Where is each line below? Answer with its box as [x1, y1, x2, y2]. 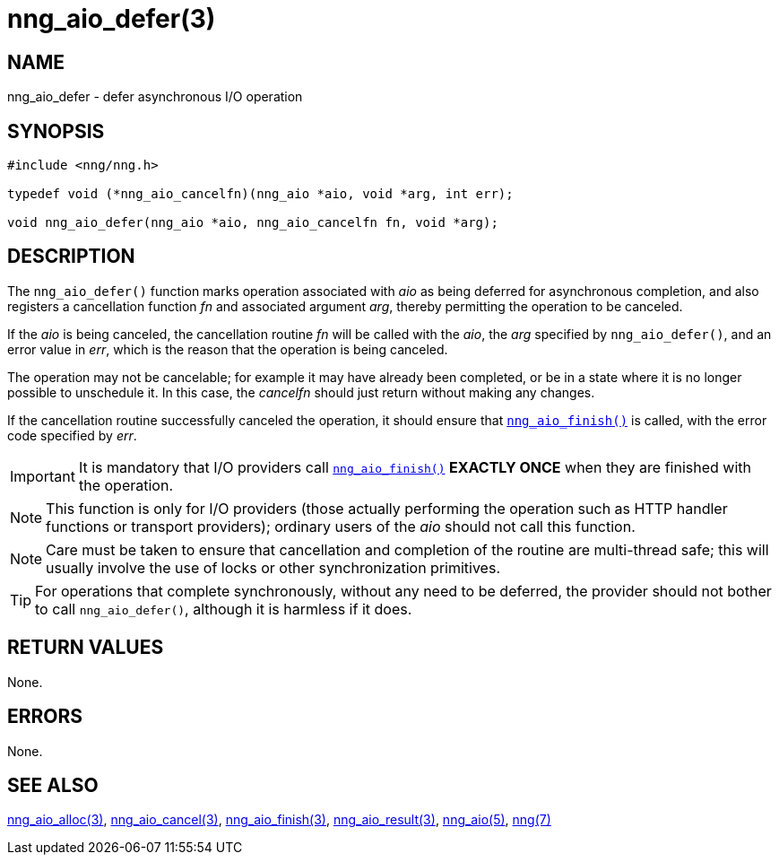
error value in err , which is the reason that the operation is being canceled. [7, 341, 448, 357]
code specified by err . [7, 427, 137, 443]
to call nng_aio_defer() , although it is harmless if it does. [35, 599, 412, 618]
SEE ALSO [7, 773, 99, 797]
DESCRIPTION [7, 245, 135, 268]
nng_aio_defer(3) [7, 4, 216, 34]
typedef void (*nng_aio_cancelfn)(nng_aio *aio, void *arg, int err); [7, 187, 514, 202]
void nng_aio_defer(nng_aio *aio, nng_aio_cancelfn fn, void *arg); [7, 215, 498, 231]
